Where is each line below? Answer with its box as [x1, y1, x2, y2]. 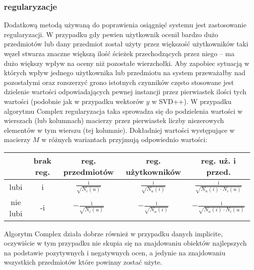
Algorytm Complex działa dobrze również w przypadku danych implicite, [4, 228, 223, 238]
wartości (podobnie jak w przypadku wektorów [4, 96, 144, 106]
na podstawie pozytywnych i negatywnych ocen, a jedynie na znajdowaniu [4, 247, 226, 257]
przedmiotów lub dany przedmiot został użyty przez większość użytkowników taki [4, 39, 249, 49]
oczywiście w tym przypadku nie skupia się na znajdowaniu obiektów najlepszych [4, 238, 247, 248]
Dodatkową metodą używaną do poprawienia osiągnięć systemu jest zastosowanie [4, 20, 247, 30]
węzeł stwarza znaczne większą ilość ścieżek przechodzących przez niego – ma [4, 48, 235, 58]
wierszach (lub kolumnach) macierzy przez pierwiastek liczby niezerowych [4, 115, 224, 125]
